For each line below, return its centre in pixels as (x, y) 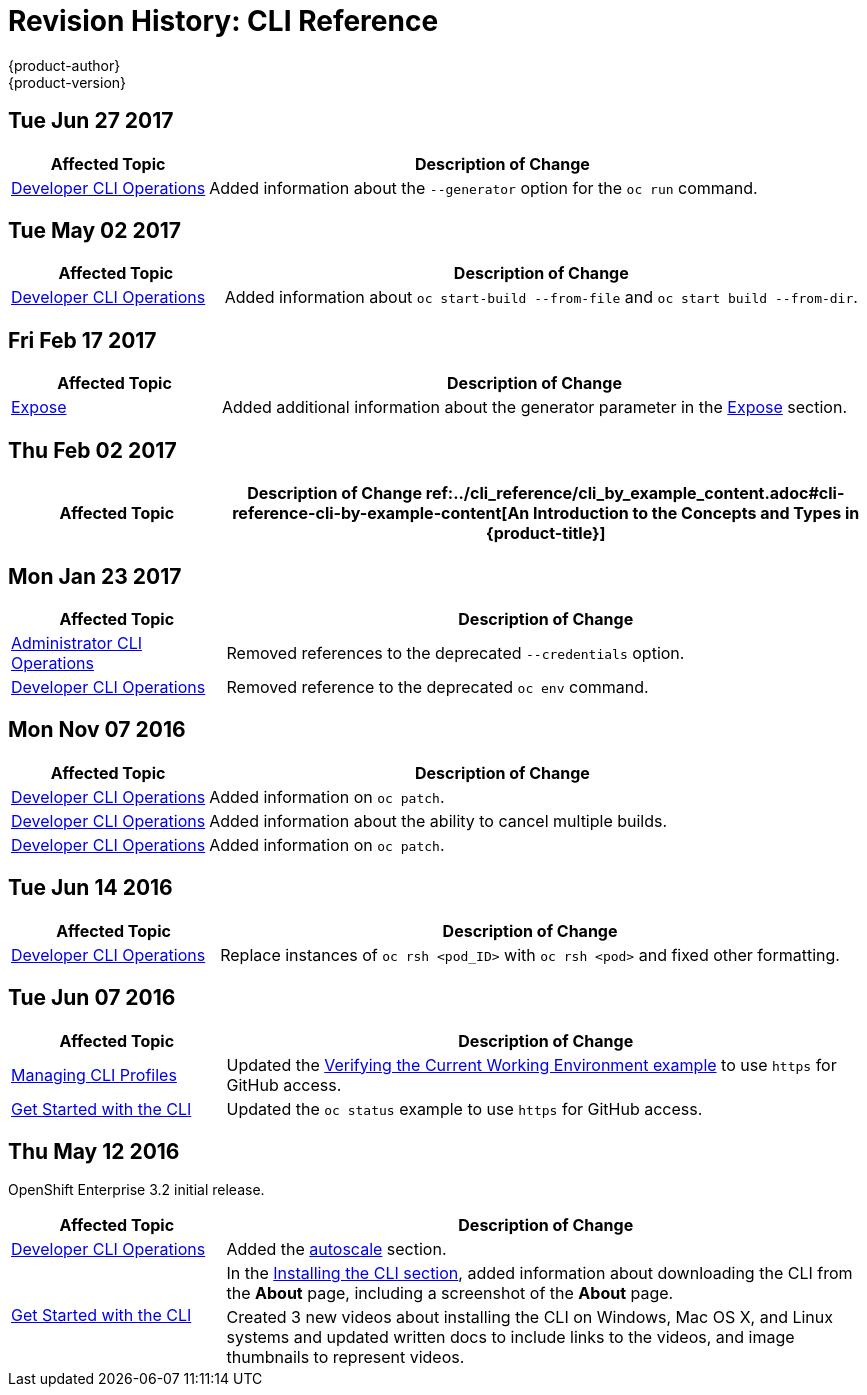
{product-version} (67, 82)
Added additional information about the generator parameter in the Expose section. (535, 407)
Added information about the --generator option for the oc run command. (483, 187)
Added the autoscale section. (336, 1249)
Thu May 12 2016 (94, 1151)
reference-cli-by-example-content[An (381, 513)
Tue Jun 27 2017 (91, 121)
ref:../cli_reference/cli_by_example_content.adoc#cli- (635, 493)
